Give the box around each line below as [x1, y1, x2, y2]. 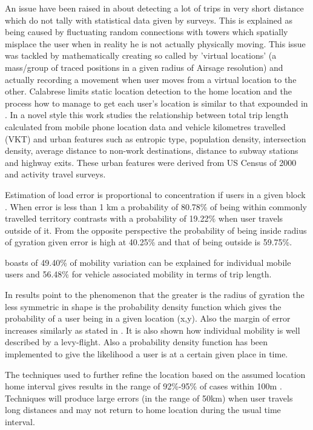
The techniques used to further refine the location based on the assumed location [5, 368, 306, 380]
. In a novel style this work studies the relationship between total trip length [5, 108, 289, 121]
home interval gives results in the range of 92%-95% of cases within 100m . [5, 380, 282, 392]
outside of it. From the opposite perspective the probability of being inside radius [5, 223, 307, 236]
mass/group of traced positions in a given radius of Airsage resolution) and [5, 61, 283, 73]
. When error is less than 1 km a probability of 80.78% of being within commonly [5, 200, 307, 213]
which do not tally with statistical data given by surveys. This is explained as [5, 13, 293, 26]
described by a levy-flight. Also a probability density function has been [5, 336, 268, 348]
